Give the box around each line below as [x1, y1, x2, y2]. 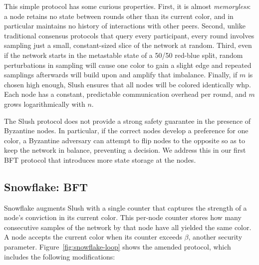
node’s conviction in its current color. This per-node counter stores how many [4, 212, 242, 223]
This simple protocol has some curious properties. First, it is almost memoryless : [4, 1, 251, 11]
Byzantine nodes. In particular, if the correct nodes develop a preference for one [4, 125, 249, 136]
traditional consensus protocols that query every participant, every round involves [4, 30, 255, 40]
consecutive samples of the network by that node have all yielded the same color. [4, 222, 252, 232]
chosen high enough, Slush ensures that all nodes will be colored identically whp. [4, 79, 251, 89]
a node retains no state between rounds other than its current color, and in [4, 10, 234, 21]
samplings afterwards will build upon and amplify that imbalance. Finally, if [4, 69, 238, 80]
